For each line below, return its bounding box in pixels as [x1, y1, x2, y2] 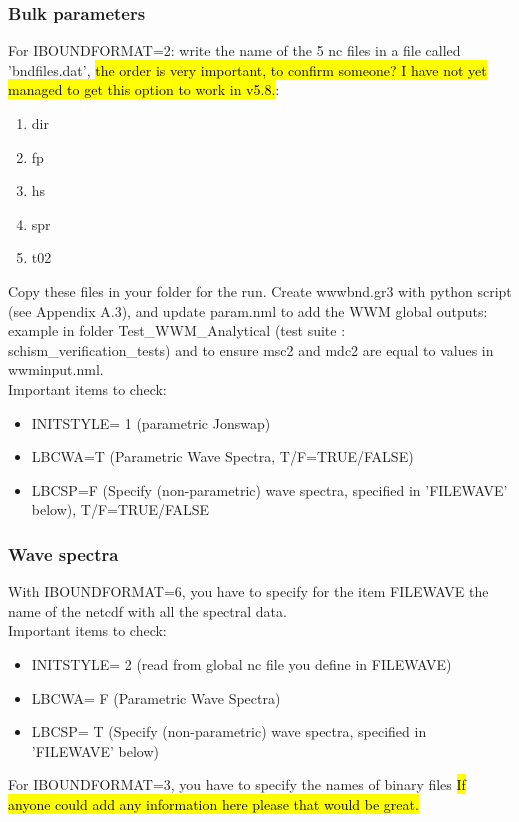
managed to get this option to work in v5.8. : [8, 79, 280, 100]
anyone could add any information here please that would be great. [8, 793, 419, 814]
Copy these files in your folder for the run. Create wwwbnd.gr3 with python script [8, 280, 512, 301]
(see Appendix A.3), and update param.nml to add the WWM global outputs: [8, 300, 488, 321]
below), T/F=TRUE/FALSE [31, 499, 210, 520]
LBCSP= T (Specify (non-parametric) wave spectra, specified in [31, 721, 427, 742]
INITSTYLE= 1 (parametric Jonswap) [31, 412, 271, 433]
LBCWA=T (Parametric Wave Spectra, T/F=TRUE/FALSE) [31, 446, 414, 467]
